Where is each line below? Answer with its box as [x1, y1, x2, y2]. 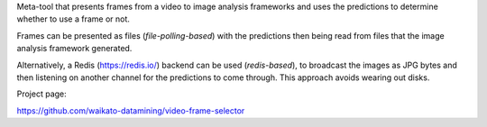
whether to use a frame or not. [16, 14, 131, 24]
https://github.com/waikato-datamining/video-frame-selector [16, 104, 245, 116]
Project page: [16, 88, 67, 99]
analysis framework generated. [16, 43, 133, 54]
